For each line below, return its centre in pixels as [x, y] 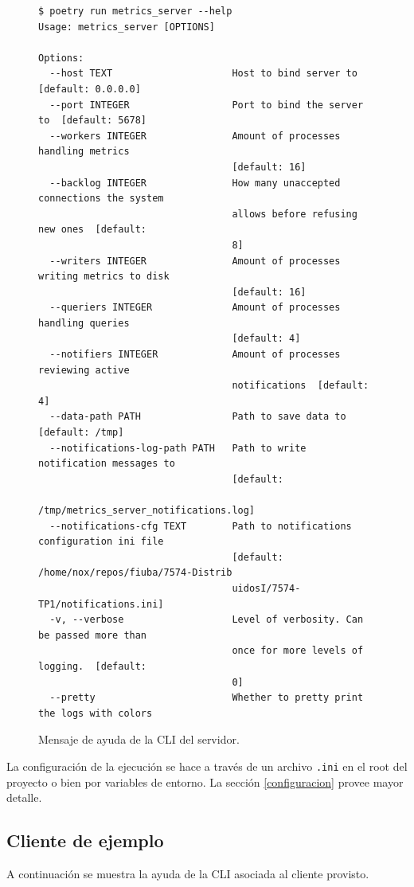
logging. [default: [93, 666]
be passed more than [93, 635]
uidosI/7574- [266, 588]
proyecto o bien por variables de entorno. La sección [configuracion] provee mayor [205, 781]
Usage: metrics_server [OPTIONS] [127, 27]
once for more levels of [298, 651]
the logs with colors [96, 713]
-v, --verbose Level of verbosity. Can [207, 620]
